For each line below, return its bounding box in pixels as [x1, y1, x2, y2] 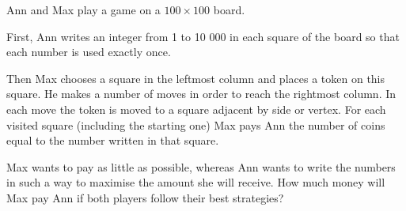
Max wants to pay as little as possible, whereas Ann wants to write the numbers [6, 158, 396, 175]
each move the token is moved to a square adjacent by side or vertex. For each [6, 100, 386, 117]
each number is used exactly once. [6, 43, 171, 60]
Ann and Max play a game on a [6, 2, 161, 17]
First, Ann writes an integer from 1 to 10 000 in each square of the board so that [6, 28, 400, 44]
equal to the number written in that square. [6, 132, 219, 149]
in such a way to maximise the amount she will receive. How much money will [6, 174, 385, 190]
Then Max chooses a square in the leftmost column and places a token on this [6, 70, 385, 86]
